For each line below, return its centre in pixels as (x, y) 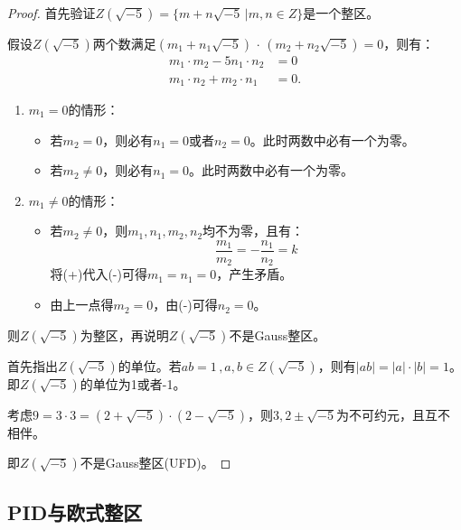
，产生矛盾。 (254, 274)
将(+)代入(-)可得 (99, 274)
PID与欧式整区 (75, 511)
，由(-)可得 (185, 305)
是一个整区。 (341, 13)
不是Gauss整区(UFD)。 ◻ (155, 463)
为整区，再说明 (124, 335)
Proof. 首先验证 (52, 13)
